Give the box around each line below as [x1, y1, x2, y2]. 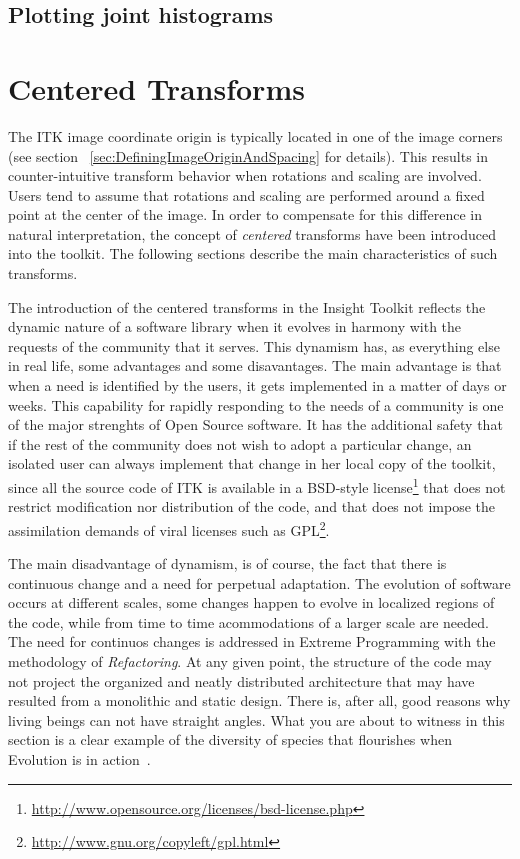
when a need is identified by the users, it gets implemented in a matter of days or [8, 375, 507, 396]
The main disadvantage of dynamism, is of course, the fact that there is [8, 553, 447, 574]
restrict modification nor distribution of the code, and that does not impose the [8, 496, 496, 517]
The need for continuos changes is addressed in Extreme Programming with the [8, 631, 496, 652]
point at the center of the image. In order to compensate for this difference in [8, 204, 482, 225]
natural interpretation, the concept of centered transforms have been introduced [8, 223, 496, 244]
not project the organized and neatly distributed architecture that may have [8, 670, 475, 691]
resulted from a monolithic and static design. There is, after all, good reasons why [8, 690, 511, 711]
